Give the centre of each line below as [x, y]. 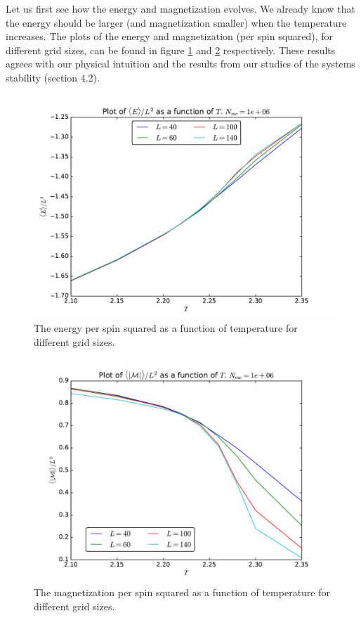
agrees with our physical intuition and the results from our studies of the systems [180, 64]
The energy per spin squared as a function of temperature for [166, 328]
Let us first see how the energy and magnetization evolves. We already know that [180, 8]
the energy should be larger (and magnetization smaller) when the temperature [176, 22]
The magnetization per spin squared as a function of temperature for [182, 592]
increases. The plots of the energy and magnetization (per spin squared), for [170, 36]
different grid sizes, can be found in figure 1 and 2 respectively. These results [171, 50]
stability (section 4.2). [53, 77]
